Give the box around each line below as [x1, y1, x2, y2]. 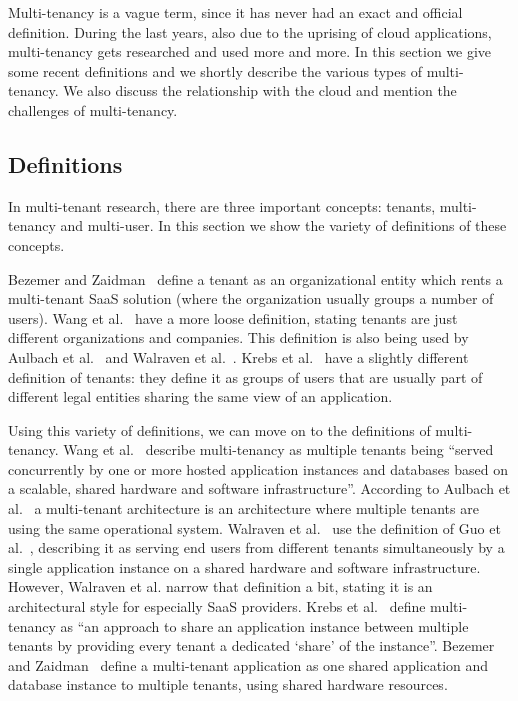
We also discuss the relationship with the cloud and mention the [63, 80, 457, 101]
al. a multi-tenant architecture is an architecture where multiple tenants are [8, 498, 479, 519]
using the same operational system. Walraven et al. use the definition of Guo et [8, 517, 501, 538]
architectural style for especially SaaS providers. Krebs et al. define [8, 596, 426, 617]
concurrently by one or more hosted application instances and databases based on [8, 458, 508, 479]
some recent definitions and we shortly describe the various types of [8, 60, 422, 81]
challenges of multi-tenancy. [8, 99, 178, 120]
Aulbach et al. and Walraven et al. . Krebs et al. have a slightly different [8, 346, 469, 367]
